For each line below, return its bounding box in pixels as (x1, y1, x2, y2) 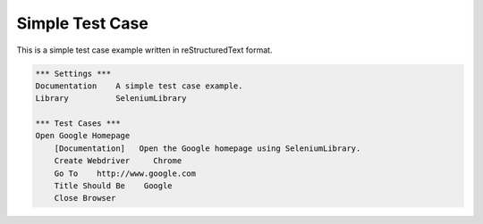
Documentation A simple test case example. (35, 80, 243, 91)
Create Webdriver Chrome (54, 156, 182, 166)
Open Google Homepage (35, 130, 131, 141)
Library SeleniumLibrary (35, 94, 187, 104)
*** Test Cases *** (35, 119, 121, 129)
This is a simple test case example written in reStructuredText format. (16, 45, 273, 55)
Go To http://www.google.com (54, 168, 197, 178)
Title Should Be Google (54, 181, 174, 191)
